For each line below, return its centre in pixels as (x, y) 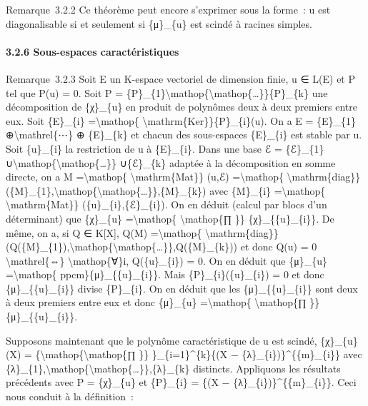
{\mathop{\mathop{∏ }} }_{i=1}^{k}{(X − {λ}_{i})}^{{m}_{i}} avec (199, 354)
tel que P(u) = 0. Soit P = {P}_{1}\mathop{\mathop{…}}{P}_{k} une (167, 92)
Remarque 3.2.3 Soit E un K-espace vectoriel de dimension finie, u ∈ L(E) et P (180, 78)
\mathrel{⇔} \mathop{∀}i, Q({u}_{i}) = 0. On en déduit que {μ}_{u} (166, 260)
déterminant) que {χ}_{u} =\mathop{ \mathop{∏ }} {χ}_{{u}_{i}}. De (170, 218)
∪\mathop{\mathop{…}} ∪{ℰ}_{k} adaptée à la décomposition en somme (171, 162)
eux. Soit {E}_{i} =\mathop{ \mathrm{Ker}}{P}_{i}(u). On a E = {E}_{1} (181, 120)
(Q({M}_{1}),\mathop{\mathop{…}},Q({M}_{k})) (122, 247)
